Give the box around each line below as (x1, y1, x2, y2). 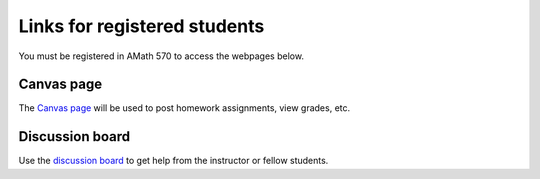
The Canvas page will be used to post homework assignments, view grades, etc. (18, 102, 351, 114)
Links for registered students (18, 15, 265, 37)
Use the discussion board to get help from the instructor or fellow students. (18, 155, 329, 167)
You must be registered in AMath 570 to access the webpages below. (18, 50, 305, 62)
